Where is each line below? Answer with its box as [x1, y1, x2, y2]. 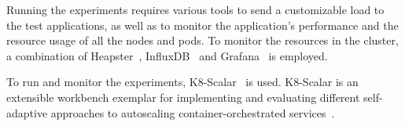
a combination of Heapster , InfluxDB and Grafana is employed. [6, 47, 328, 63]
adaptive [6, 104, 48, 121]
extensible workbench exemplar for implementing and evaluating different [6, 88, 360, 105]
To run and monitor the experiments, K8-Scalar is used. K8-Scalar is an [6, 74, 359, 90]
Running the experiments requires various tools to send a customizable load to [6, 2, 385, 17]
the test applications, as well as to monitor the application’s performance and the [6, 16, 399, 33]
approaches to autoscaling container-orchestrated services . [50, 104, 335, 121]
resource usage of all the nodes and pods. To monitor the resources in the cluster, [6, 32, 399, 49]
